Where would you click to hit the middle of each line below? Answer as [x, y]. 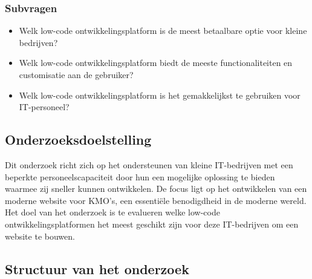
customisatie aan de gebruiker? [76, 74]
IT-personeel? [44, 107]
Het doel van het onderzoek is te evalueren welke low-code [112, 212]
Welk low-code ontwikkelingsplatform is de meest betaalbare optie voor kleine [163, 31]
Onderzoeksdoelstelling [78, 139]
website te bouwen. [40, 236]
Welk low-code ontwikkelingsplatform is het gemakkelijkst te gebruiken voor [160, 95]
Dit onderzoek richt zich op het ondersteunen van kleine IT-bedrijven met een [149, 164]
